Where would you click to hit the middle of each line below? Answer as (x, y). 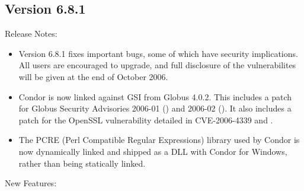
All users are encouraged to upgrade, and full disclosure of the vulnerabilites (157, 65)
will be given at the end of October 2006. (93, 76)
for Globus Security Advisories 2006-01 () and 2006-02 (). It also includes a (155, 108)
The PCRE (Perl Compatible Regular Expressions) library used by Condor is (159, 140)
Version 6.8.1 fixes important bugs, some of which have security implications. (158, 53)
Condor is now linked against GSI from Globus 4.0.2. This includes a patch (155, 96)
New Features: (31, 183)
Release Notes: (31, 34)
